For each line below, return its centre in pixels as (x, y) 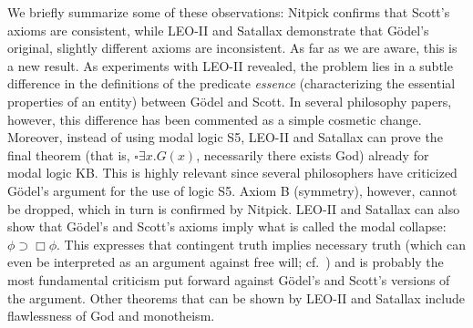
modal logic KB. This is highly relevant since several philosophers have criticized (232, 173)
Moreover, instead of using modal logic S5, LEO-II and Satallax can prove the (225, 137)
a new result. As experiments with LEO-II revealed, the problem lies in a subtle (230, 65)
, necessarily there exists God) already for (313, 154)
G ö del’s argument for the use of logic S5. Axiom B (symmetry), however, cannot (232, 190)
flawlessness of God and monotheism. (111, 316)
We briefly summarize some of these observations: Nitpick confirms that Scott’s (229, 12)
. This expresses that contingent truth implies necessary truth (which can (262, 244)
